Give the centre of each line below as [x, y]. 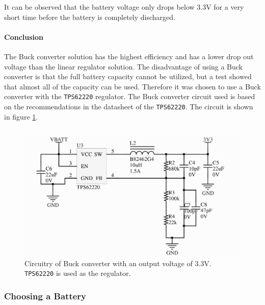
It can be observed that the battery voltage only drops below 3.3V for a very [124, 7]
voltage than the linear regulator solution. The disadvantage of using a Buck [124, 66]
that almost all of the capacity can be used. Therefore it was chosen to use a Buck [132, 86]
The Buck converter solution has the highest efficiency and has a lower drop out [129, 56]
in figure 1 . [21, 116]
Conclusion [24, 37]
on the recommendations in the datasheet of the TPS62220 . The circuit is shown [129, 107]
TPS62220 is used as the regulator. [78, 273]
